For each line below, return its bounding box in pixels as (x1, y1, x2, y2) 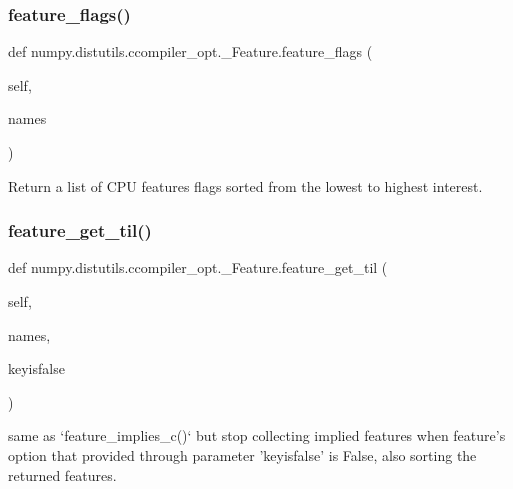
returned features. (8, 464, 117, 485)
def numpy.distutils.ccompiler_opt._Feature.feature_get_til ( (8, 257, 388, 278)
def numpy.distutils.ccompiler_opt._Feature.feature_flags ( (8, 41, 373, 62)
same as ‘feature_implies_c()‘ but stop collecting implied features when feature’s (8, 425, 506, 446)
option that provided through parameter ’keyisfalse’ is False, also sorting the (8, 444, 477, 465)
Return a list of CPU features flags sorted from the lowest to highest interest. (8, 175, 483, 196)
